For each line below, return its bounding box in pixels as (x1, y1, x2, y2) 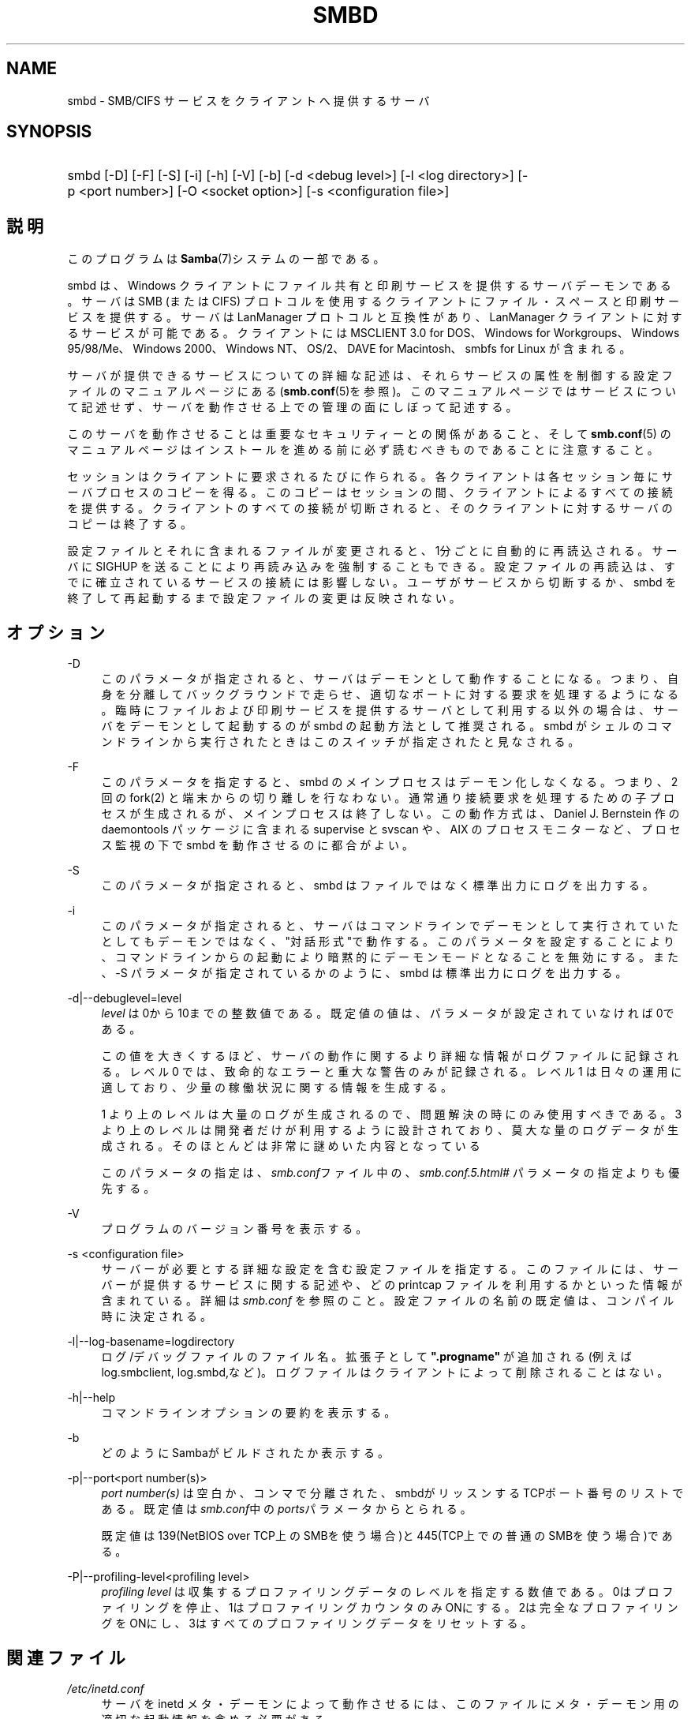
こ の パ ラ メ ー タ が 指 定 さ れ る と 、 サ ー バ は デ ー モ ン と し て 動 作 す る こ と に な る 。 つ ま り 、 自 (101, 672, 678, 686)
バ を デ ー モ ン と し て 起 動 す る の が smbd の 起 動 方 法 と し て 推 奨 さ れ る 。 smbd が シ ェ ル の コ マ (101, 719, 672, 733)
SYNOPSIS (6, 122, 92, 142)
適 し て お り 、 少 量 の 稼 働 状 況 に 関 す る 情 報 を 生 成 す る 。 (101, 1080, 452, 1095)
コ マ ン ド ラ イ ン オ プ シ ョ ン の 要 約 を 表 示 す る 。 (101, 1406, 396, 1420)
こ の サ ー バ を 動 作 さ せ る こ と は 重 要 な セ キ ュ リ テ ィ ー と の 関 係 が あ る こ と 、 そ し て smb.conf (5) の (67, 427, 671, 441)
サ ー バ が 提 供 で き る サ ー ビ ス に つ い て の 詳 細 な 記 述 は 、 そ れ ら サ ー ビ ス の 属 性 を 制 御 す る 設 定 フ (67, 369, 673, 383)
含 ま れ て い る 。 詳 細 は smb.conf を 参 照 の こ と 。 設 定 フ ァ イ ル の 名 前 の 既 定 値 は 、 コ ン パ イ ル (101, 1294, 674, 1308)
